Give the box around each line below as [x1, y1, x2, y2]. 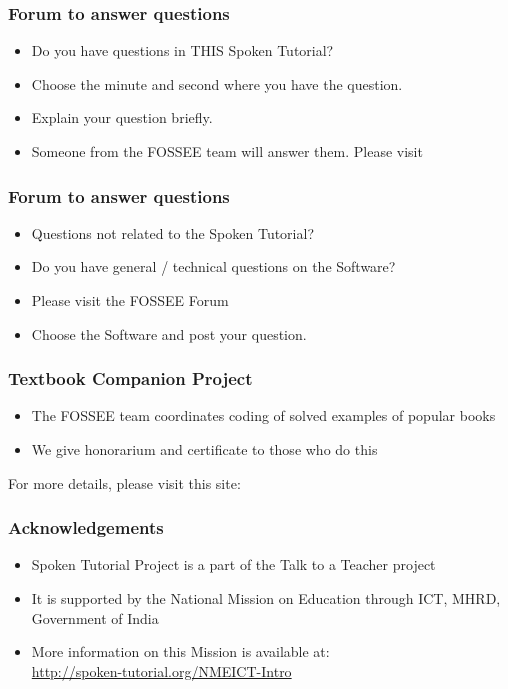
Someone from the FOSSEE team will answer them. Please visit [31, 141, 423, 161]
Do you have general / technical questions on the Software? [31, 256, 396, 277]
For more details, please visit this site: [8, 472, 241, 493]
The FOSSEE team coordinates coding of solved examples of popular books [31, 405, 496, 426]
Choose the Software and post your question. [31, 323, 307, 344]
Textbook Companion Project [8, 366, 253, 391]
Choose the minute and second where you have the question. [31, 73, 403, 94]
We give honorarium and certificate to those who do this [31, 439, 378, 459]
